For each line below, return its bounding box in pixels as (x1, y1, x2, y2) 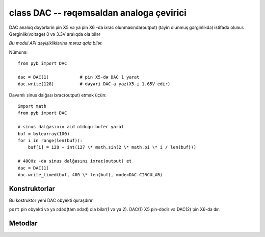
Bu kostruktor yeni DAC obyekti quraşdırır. (9, 197, 94, 203)
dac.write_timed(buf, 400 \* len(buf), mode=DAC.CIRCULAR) (18, 172, 163, 177)
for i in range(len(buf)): (18, 138, 83, 143)
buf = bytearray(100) (18, 131, 70, 137)
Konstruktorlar (9, 184, 55, 193)
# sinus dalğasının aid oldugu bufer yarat (18, 124, 124, 130)
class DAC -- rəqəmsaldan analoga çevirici (9, 7, 186, 18)
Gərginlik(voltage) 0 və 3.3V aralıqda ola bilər (9, 31, 101, 37)
